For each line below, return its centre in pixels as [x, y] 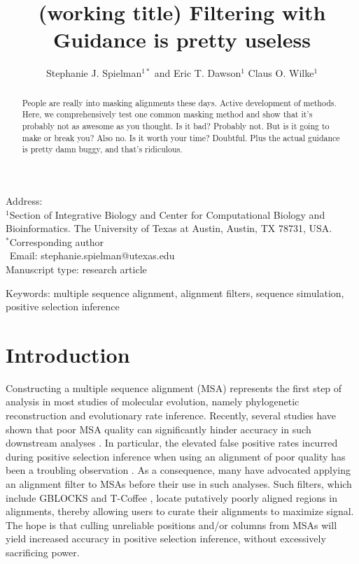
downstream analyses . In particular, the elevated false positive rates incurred [172, 443]
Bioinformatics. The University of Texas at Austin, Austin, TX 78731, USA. [169, 228]
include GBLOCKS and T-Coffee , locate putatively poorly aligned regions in [171, 497]
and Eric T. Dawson [198, 73]
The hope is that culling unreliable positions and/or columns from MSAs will [171, 525]
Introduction [68, 354]
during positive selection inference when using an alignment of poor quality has [176, 456]
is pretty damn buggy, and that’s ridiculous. [102, 149]
